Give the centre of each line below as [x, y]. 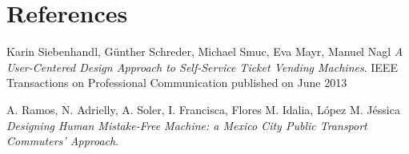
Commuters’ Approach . [63, 141]
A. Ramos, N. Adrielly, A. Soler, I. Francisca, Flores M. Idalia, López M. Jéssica [203, 109]
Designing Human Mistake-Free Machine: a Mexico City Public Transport [187, 125]
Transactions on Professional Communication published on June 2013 [177, 83]
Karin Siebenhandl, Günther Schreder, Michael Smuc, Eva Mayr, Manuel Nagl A [205, 51]
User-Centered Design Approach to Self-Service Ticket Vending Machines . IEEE [202, 67]
